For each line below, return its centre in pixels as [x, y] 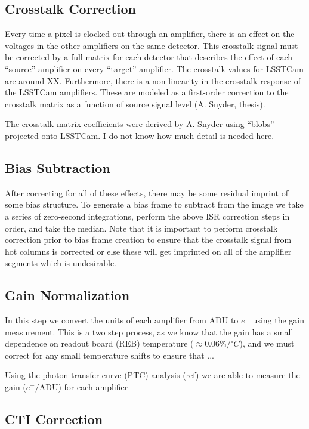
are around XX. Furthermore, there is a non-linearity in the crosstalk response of [153, 80]
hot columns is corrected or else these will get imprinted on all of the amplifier [148, 251]
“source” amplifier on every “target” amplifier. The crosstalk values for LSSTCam [154, 68]
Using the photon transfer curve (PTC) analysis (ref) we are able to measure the [152, 375]
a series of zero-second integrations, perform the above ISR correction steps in [147, 216]
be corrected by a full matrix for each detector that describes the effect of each [149, 57]
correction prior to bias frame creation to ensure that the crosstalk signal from [148, 240]
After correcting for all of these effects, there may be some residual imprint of [146, 192]
